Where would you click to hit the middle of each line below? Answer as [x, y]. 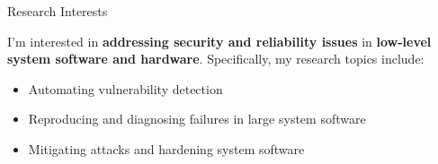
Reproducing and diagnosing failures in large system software [197, 119]
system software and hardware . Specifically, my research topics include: [216, 59]
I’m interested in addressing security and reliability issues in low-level [219, 41]
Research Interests [58, 11]
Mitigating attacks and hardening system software [166, 148]
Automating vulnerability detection [125, 88]
